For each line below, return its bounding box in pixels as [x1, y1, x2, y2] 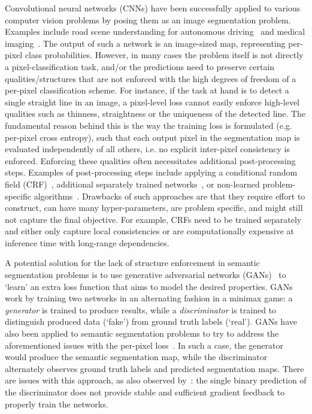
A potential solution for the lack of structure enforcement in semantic [5, 256, 260, 269]
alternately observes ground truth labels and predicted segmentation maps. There [5, 362, 304, 374]
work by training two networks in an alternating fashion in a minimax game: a [5, 292, 293, 304]
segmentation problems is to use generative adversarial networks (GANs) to [5, 268, 286, 281]
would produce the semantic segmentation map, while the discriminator [5, 350, 268, 363]
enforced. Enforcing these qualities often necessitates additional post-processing [5, 154, 296, 167]
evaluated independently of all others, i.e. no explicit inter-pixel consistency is [5, 143, 290, 155]
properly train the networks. [5, 397, 108, 410]
